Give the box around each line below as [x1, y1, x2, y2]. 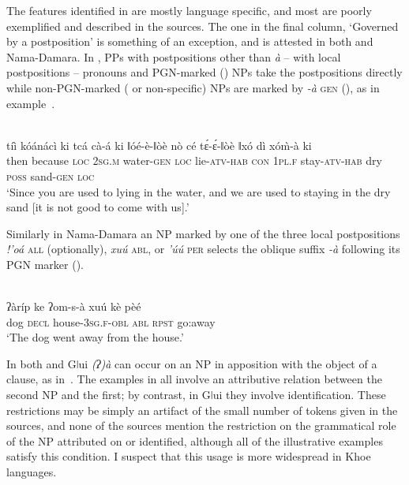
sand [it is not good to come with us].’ [6, 199, 189, 215]
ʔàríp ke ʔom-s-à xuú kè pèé [6, 298, 141, 315]
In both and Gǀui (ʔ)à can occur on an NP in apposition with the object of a [6, 355, 377, 371]
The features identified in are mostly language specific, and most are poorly [6, 2, 372, 18]
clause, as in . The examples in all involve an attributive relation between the [6, 371, 382, 387]
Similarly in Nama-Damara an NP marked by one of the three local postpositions [6, 225, 400, 241]
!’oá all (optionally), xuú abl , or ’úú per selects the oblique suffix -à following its [6, 241, 400, 257]
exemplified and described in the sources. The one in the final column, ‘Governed [6, 17, 399, 34]
